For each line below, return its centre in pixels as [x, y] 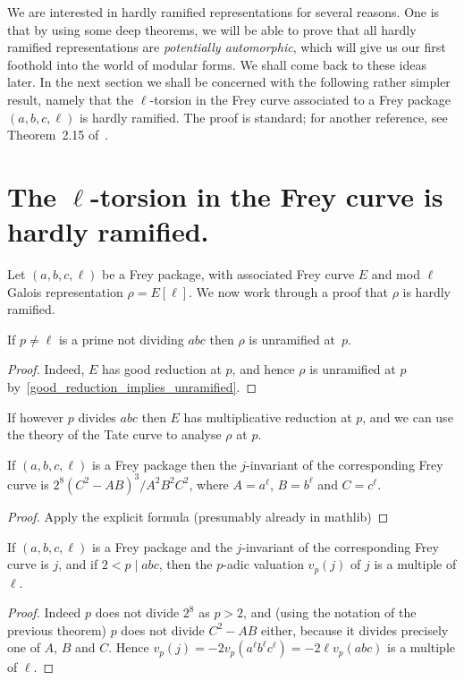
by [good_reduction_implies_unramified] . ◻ [132, 387]
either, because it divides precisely [355, 629]
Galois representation [65, 291]
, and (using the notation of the [330, 612]
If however [36, 416]
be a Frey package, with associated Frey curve [228, 274]
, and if [78, 564]
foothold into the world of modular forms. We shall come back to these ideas [217, 64]
